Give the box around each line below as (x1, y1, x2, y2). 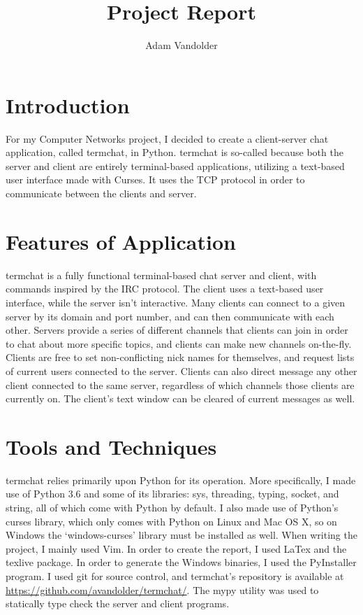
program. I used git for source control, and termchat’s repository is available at (6, 568, 344, 583)
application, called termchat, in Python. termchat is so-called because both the (6, 145, 343, 160)
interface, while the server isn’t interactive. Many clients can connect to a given (6, 295, 346, 309)
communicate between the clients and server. (6, 186, 197, 201)
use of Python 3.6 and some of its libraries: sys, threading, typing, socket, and (6, 486, 339, 501)
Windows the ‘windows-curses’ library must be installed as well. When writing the (6, 528, 357, 542)
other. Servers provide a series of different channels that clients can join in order (6, 323, 348, 337)
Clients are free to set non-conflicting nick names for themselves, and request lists (6, 350, 355, 365)
